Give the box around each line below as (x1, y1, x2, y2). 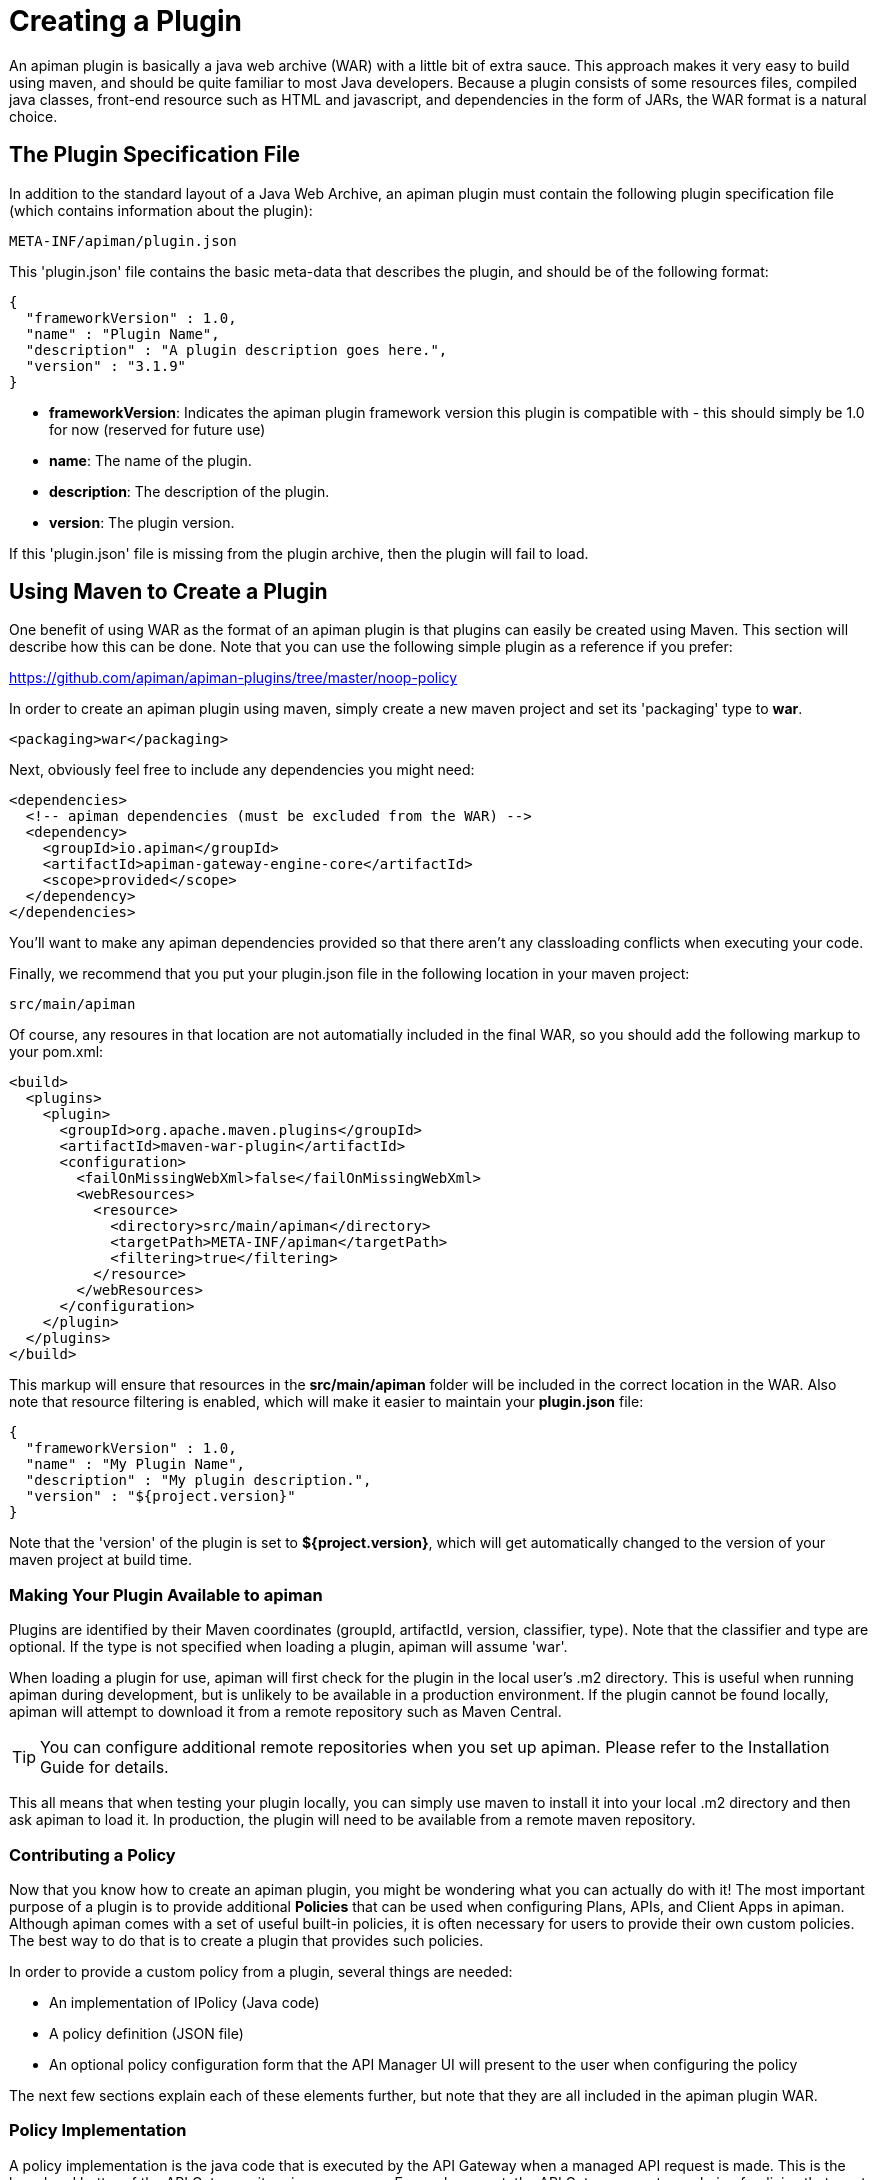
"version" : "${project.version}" (25, 1488, 296, 1505)
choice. (9, 107, 58, 125)
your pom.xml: (9, 1043, 104, 1061)
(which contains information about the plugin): (9, 201, 313, 219)
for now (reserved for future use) (49, 420, 266, 438)
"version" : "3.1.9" (25, 357, 187, 374)
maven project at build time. (9, 1551, 192, 1569)
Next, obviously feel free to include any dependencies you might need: (9, 761, 475, 779)
